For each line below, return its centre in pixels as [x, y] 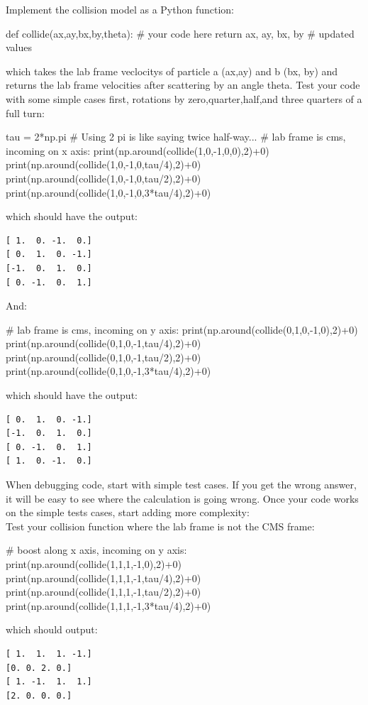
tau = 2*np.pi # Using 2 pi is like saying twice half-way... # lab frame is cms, [176, 137]
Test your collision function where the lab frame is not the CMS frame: [160, 526]
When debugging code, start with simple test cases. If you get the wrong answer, [181, 485]
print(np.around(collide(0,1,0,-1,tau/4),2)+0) [104, 343]
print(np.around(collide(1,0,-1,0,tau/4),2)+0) [104, 164]
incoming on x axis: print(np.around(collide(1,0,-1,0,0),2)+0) [138, 150]
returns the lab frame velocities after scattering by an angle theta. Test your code [183, 85]
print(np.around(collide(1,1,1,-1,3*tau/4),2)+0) [108, 605]
